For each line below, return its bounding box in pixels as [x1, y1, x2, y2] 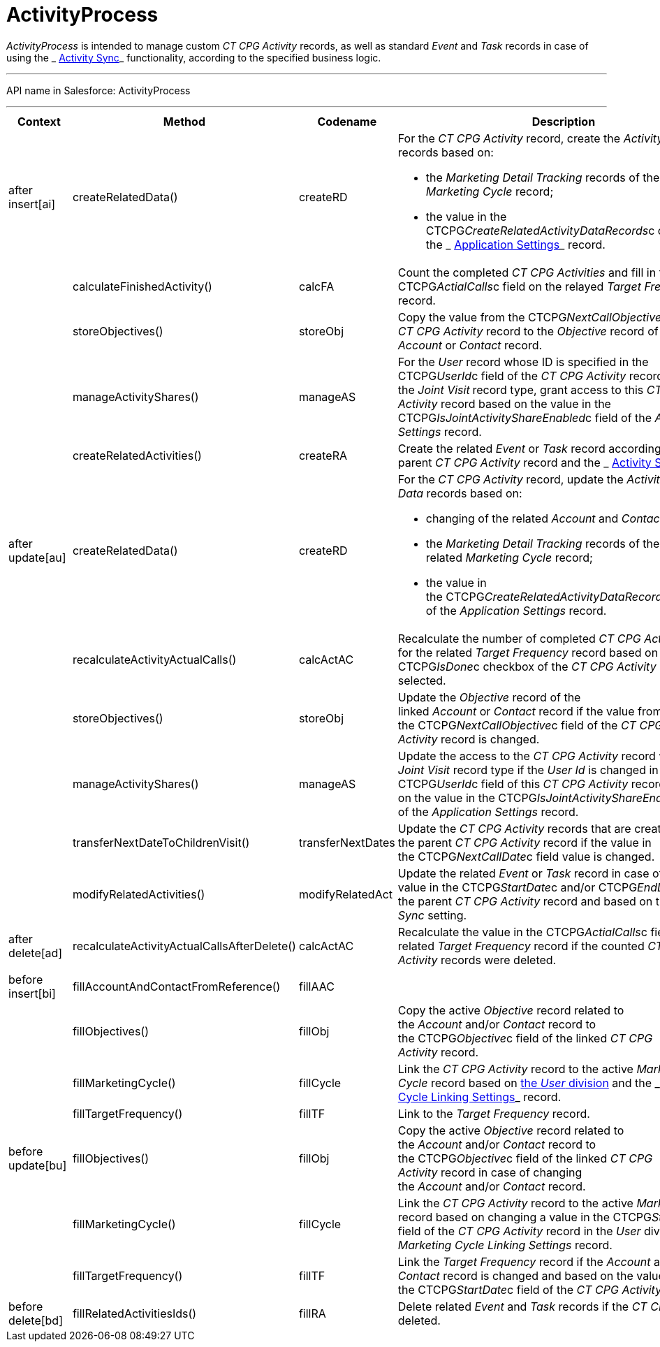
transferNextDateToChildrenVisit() [72, 835, 250, 850]
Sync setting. [397, 908, 467, 922]
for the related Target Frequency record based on [397, 645, 659, 660]
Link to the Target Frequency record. [397, 1106, 590, 1121]
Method [163, 114, 205, 129]
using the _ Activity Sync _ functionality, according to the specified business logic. [6, 51, 381, 64]
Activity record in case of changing [397, 1165, 582, 1179]
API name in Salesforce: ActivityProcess [6, 84, 191, 96]
